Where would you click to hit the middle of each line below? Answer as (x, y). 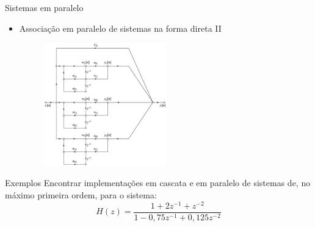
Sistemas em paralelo (44, 7)
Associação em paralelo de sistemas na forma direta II (120, 28)
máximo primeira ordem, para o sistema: (81, 195)
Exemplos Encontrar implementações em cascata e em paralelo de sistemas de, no (158, 183)
